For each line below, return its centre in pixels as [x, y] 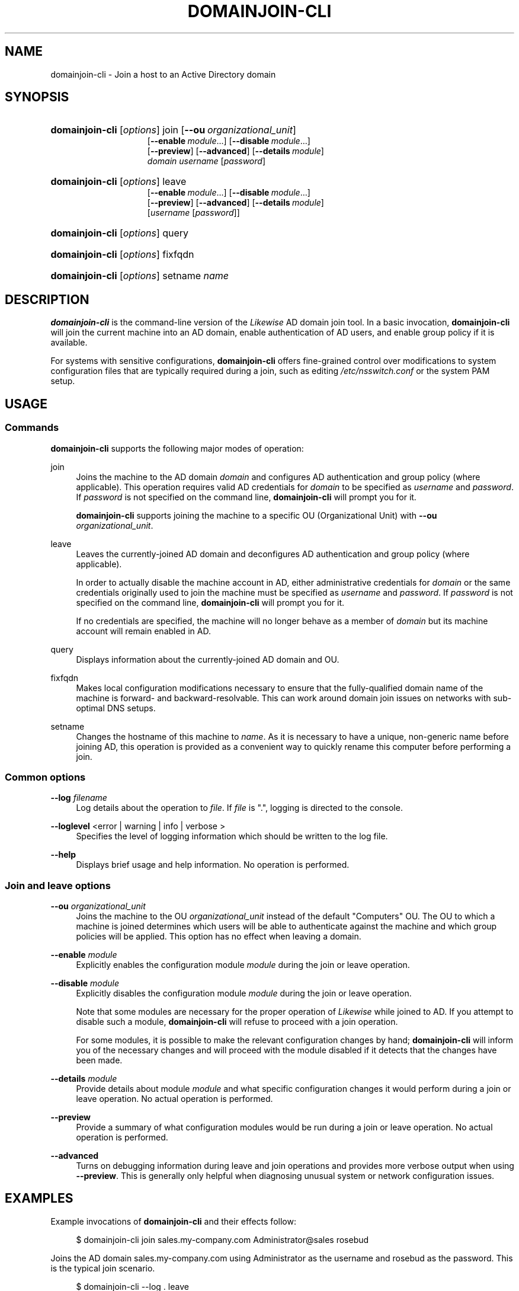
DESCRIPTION [47, 299]
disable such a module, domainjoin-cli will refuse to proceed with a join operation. [237, 1022]
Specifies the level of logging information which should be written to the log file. [232, 836]
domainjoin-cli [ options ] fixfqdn [122, 255]
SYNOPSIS [37, 97]
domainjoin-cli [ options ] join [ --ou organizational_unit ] [173, 130]
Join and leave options [58, 885]
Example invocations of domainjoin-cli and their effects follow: [173, 1221]
